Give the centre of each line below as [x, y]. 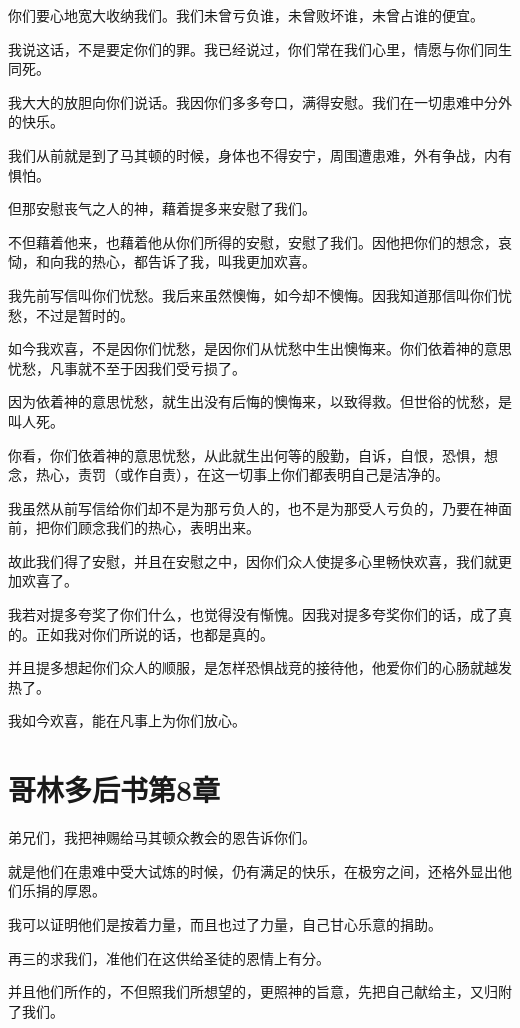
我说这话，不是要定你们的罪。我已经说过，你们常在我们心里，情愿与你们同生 [260, 48]
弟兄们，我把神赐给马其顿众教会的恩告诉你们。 [162, 837]
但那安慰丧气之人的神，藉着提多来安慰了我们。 [162, 208]
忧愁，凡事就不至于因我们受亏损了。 [127, 367]
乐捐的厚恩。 [63, 890]
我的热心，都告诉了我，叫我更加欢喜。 [189, 261]
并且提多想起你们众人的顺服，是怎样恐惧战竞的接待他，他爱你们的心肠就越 [253, 667]
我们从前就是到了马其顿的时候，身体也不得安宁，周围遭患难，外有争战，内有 [260, 154]
